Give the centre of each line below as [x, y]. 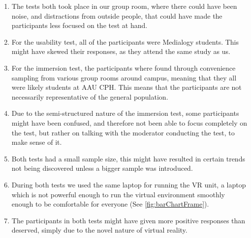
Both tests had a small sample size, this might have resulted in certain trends [128, 158]
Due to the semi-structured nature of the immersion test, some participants [125, 113]
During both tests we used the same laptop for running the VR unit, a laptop [129, 184]
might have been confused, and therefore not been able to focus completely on [129, 122]
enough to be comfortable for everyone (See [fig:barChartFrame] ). [110, 204]
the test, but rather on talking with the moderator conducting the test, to [123, 132]
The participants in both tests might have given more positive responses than [128, 220]
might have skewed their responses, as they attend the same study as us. [121, 51]
